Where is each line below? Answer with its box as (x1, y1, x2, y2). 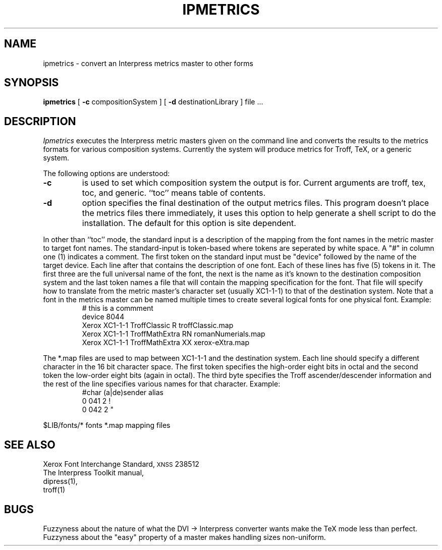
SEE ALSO (4, 438, 56, 451)
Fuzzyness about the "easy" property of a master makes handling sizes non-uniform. (43, 532, 326, 541)
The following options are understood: (43, 169, 170, 178)
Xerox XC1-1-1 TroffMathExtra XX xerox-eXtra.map (82, 338, 250, 347)
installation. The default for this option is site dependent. (82, 218, 296, 229)
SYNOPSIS (4, 76, 59, 89)
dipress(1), (43, 477, 78, 486)
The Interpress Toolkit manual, (43, 468, 144, 477)
